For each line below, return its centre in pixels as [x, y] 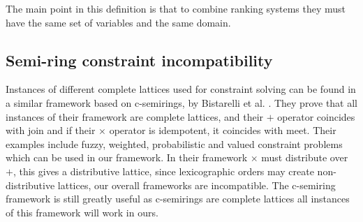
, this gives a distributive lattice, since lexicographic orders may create [163, 171]
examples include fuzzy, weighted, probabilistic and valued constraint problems [174, 143]
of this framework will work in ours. [82, 212]
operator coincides [316, 116]
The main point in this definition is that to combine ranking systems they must [176, 8]
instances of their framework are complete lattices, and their [135, 116]
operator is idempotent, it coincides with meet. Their [223, 130]
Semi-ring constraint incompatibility [139, 60]
